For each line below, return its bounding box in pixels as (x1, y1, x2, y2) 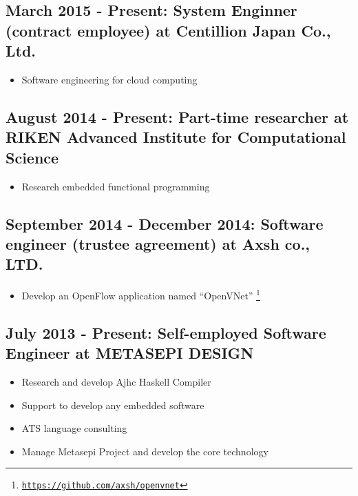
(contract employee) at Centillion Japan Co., (6, 19, 331, 41)
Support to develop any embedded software (21, 397, 204, 412)
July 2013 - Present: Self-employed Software (6, 321, 326, 343)
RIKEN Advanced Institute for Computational (6, 126, 346, 148)
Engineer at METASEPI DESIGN (6, 342, 254, 364)
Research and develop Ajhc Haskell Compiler (21, 374, 211, 388)
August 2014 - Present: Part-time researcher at (6, 106, 349, 127)
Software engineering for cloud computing (21, 72, 198, 86)
